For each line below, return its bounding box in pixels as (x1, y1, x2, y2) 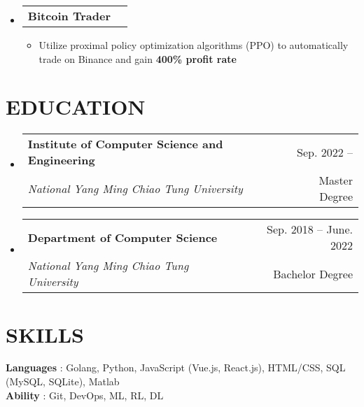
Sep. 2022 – (296, 143, 353, 160)
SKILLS (6, 320, 84, 348)
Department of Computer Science (27, 229, 218, 245)
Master (318, 172, 353, 189)
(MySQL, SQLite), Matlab (6, 374, 120, 389)
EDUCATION (6, 92, 146, 121)
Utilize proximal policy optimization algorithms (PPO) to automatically (38, 38, 349, 52)
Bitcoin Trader (27, 8, 111, 24)
